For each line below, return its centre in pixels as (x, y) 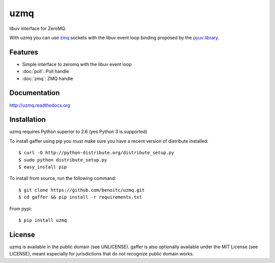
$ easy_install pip (43, 167)
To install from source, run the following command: (63, 178)
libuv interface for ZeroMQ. (38, 28)
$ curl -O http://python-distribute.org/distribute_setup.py (96, 153)
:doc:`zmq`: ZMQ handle (48, 78)
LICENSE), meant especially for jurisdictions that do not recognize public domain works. (102, 254)
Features (24, 52)
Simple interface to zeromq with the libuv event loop (77, 64)
